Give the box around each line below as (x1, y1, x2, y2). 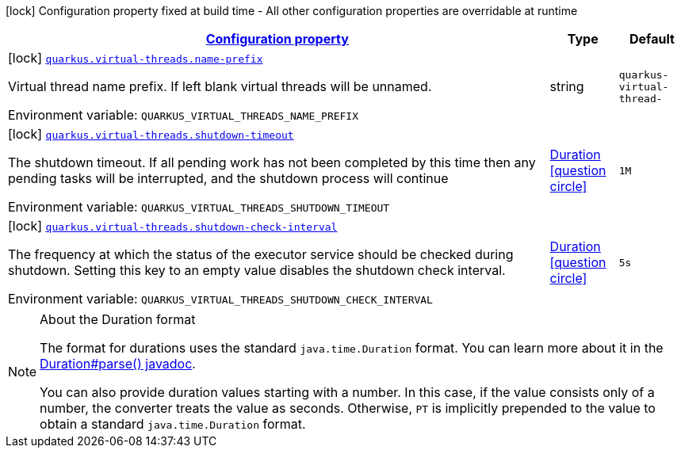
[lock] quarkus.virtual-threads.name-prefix (8, 50, 263, 66)
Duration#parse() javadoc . (40, 356, 196, 372)
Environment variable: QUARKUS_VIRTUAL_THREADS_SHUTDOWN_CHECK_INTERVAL (8, 291, 433, 307)
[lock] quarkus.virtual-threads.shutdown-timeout (8, 126, 294, 142)
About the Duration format (40, 311, 196, 327)
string (549, 78, 584, 94)
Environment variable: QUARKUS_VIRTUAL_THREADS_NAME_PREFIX (8, 107, 359, 123)
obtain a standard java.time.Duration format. (40, 416, 306, 432)
